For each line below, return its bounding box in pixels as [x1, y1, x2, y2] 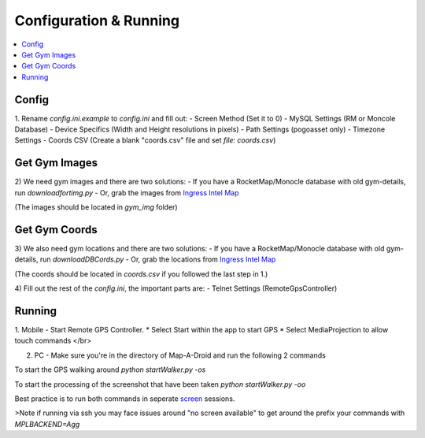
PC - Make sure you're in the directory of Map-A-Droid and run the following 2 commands [34, 351, 326, 360]
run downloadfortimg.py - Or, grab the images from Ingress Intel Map [14, 187, 239, 197]
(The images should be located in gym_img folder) [14, 202, 178, 212]
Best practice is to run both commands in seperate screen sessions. [14, 394, 235, 403]
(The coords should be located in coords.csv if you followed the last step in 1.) [14, 269, 268, 279]
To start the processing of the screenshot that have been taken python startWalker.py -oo [14, 379, 306, 389]
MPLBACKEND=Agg [14, 419, 80, 429]
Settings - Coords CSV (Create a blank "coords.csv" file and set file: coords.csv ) [14, 135, 276, 145]
